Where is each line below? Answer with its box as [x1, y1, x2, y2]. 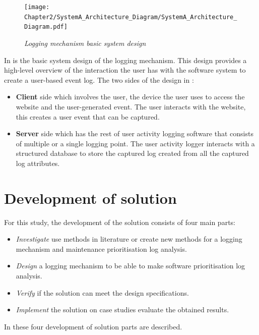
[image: [24, 4, 50, 11]
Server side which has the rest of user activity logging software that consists [16, 128, 253, 139]
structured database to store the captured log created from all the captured [16, 148, 249, 158]
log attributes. [16, 157, 60, 168]
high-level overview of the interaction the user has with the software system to [4, 65, 246, 75]
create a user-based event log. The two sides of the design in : [4, 74, 194, 85]
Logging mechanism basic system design [24, 37, 146, 48]
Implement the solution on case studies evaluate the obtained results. [16, 304, 229, 315]
